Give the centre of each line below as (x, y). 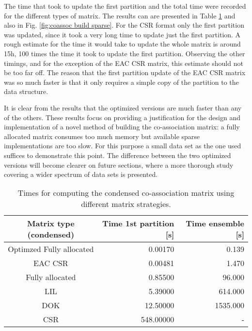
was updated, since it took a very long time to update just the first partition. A (122, 34)
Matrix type (51, 223)
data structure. (26, 91)
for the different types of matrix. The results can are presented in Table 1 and (120, 15)
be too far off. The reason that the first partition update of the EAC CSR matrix (125, 72)
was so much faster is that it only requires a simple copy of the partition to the (121, 82)
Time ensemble (215, 223)
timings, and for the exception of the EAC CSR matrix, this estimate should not (124, 63)
